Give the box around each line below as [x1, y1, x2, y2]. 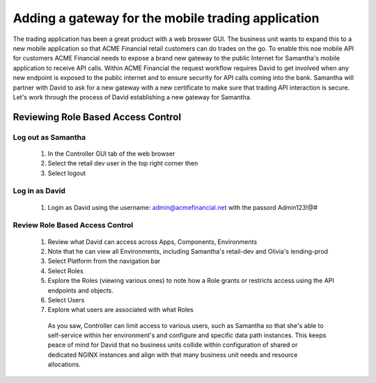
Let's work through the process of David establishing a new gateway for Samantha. [13, 92, 252, 101]
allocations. [47, 360, 81, 368]
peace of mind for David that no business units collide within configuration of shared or [47, 341, 298, 349]
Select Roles [47, 266, 84, 275]
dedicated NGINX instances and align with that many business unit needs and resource [47, 350, 298, 359]
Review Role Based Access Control [13, 220, 134, 230]
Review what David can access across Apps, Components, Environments [47, 237, 258, 246]
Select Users [47, 295, 85, 304]
